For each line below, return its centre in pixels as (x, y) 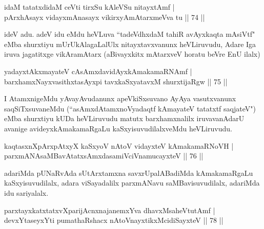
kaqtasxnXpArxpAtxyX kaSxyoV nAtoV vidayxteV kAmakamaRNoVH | (119, 145)
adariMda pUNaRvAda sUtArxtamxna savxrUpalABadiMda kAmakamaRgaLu (129, 173)
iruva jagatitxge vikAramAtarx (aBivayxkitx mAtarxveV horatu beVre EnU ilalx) (132, 54)
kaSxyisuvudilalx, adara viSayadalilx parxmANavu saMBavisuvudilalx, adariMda (132, 183)
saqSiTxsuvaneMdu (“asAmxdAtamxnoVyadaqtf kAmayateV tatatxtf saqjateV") (130, 108)
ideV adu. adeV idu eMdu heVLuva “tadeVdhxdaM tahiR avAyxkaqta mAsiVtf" (130, 34)
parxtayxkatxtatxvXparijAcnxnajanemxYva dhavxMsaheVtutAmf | (110, 210)
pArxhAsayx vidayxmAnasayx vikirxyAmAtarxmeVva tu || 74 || (105, 17)
